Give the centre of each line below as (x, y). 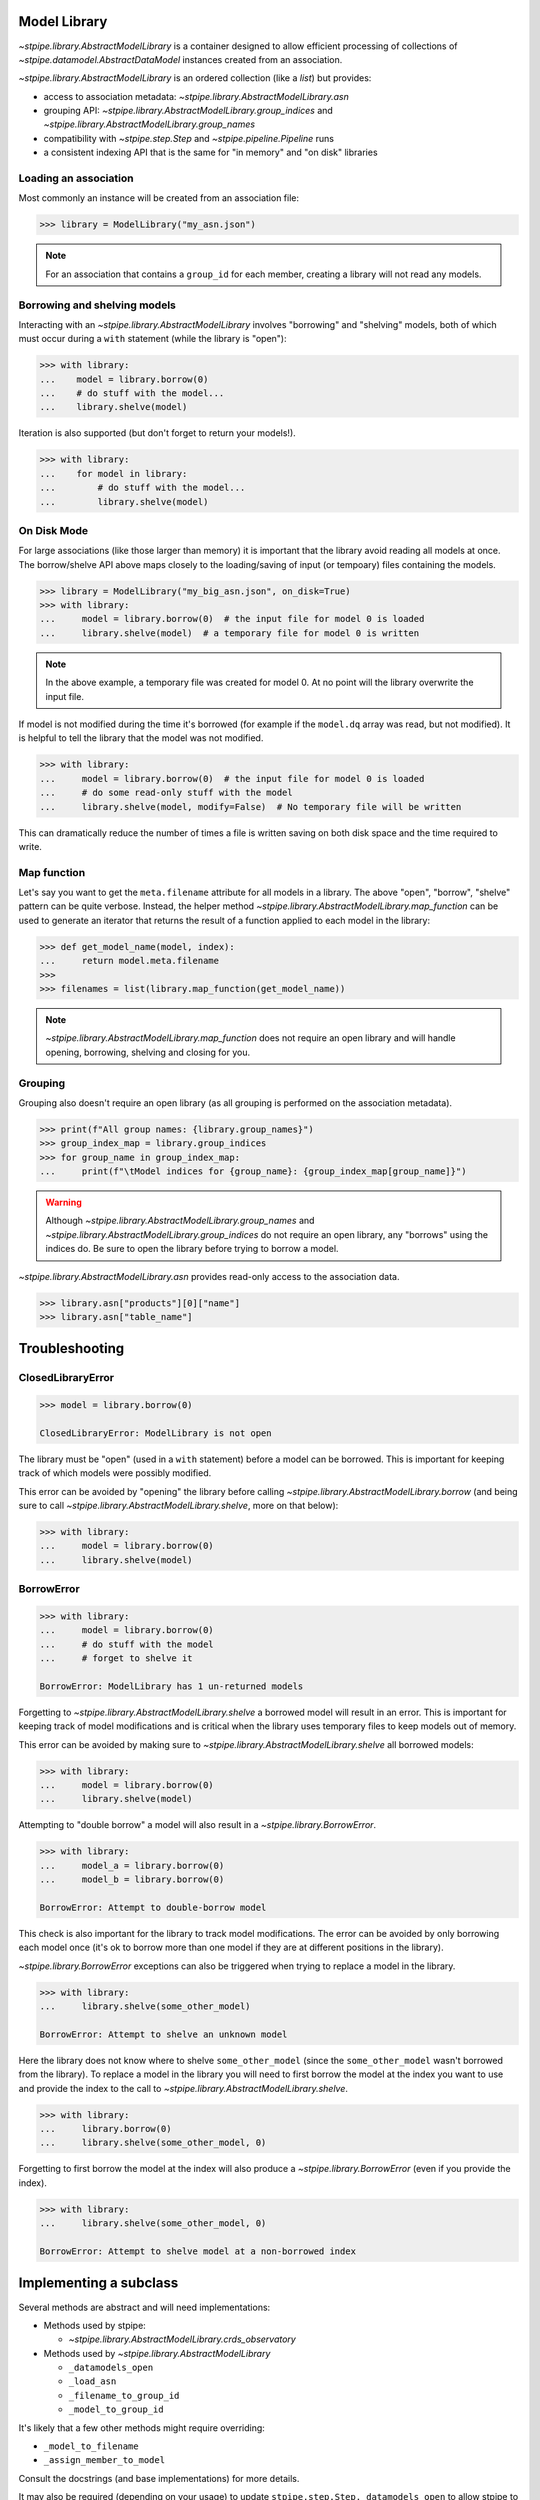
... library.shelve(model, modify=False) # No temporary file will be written (250, 806)
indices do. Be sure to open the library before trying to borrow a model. (192, 1249)
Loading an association (76, 178)
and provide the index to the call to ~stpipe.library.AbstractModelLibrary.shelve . (183, 2088)
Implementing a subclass (98, 2283)
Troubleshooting (71, 1348)
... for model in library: (113, 473)
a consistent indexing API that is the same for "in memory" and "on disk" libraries (211, 152)
